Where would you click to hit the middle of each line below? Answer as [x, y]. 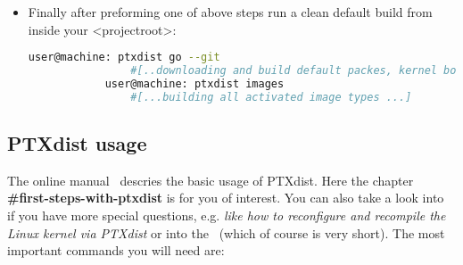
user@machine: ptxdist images [194, 83]
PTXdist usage [77, 143]
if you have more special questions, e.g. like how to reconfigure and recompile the [227, 215]
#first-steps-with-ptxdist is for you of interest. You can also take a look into [226, 198]
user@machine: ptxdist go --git [124, 58]
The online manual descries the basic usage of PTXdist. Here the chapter [211, 180]
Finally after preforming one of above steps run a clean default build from [230, 12]
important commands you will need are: [116, 250]
